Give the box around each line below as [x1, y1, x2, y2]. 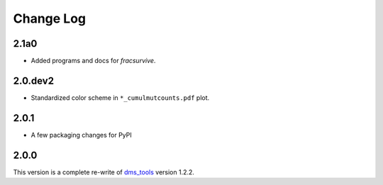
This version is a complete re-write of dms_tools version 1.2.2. [13, 167, 195, 176]
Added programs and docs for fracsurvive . [30, 57, 156, 65]
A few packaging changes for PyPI [30, 130, 132, 139]
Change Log [13, 11, 87, 26]
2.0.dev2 [13, 74, 55, 86]
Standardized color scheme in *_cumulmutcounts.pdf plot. [30, 93, 210, 102]
